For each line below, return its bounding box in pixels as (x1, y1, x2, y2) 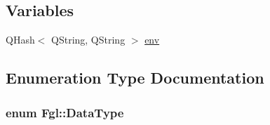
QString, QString (51, 32, 126, 47)
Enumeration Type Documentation (6, 67, 264, 88)
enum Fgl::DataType (6, 103, 124, 121)
